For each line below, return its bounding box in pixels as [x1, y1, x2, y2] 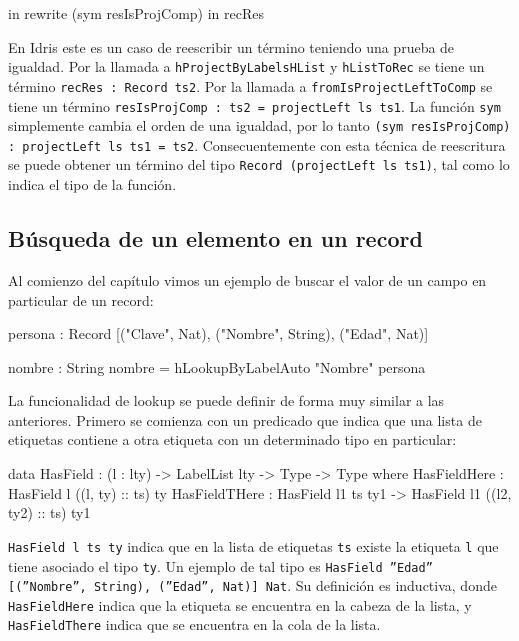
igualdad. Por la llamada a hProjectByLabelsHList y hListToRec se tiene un [8, 56, 485, 77]
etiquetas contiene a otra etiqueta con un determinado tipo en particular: [8, 429, 457, 450]
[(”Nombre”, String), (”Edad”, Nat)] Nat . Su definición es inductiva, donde [8, 575, 497, 596]
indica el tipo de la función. [8, 174, 177, 195]
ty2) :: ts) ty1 [8, 502, 91, 523]
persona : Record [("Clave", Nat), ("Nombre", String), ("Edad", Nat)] [8, 323, 429, 344]
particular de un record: [8, 289, 154, 310]
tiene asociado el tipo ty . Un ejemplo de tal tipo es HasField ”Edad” [8, 555, 433, 576]
